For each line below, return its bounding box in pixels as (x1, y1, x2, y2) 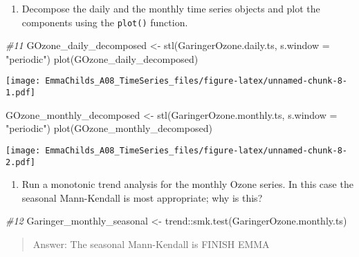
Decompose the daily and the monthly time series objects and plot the (21, 1, 320, 15)
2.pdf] (6, 157, 35, 167)
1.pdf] (6, 88, 35, 98)
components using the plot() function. (21, 15, 188, 29)
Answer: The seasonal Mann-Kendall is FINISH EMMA (33, 237, 270, 251)
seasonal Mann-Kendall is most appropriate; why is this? (21, 190, 263, 204)
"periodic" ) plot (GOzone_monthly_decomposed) (6, 121, 212, 135)
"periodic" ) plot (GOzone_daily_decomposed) (6, 51, 199, 66)
